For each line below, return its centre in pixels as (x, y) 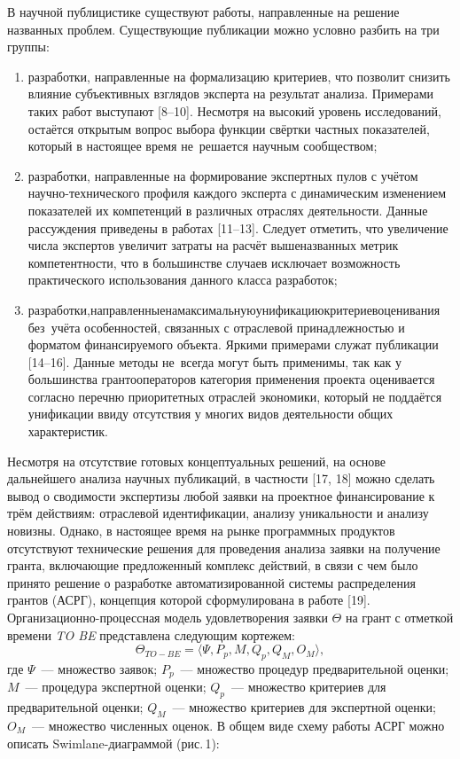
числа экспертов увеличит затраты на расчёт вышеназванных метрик (213, 245)
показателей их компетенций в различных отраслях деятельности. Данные (228, 210)
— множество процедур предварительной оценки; (315, 668)
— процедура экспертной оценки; (116, 687)
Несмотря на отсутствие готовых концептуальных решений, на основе (197, 461)
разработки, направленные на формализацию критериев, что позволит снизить (239, 76)
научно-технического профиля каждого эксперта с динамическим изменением (237, 193)
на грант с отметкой (399, 617)
